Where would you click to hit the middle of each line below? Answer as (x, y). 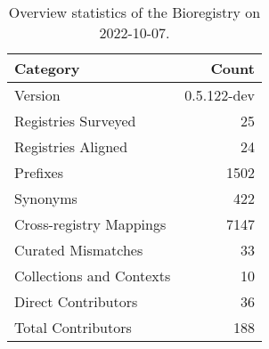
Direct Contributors (76, 301)
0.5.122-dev (220, 95)
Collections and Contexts (93, 276)
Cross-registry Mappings (90, 224)
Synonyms (46, 198)
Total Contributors (73, 327)
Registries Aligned (71, 146)
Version (37, 95)
